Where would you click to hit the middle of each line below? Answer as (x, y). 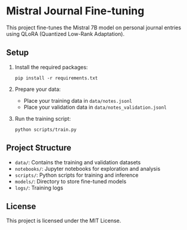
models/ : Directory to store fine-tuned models (71, 181)
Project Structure (39, 148)
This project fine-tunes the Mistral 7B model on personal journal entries (94, 27)
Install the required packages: (51, 67)
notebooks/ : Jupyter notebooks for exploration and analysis (88, 168)
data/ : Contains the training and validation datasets (78, 162)
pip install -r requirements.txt (56, 78)
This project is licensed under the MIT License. (64, 221)
